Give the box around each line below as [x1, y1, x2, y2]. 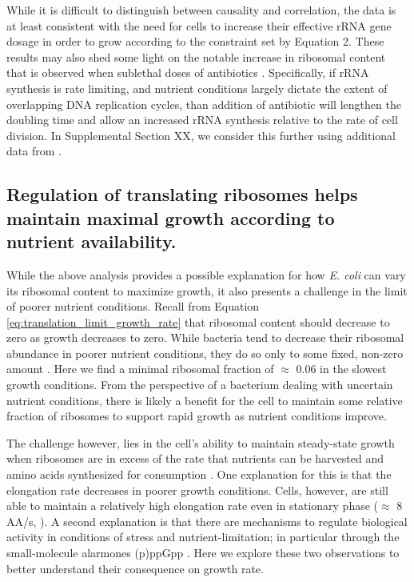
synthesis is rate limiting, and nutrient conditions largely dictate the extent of [6, 79, 388, 96]
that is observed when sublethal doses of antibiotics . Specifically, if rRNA [6, 64, 369, 81]
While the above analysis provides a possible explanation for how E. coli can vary [6, 266, 406, 283]
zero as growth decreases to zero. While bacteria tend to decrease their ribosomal [6, 329, 404, 346]
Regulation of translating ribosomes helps [6, 182, 358, 207]
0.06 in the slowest [296, 360, 387, 377]
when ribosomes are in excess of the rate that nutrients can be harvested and [6, 450, 384, 467]
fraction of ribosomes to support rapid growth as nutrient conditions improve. [6, 407, 387, 424]
